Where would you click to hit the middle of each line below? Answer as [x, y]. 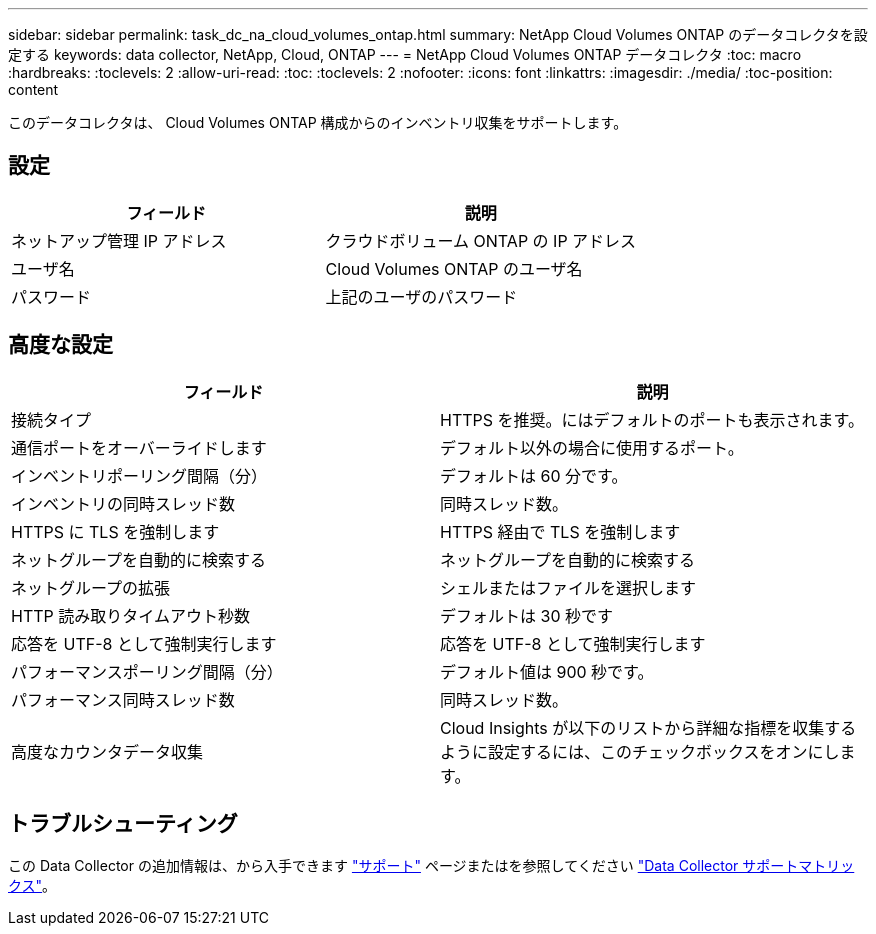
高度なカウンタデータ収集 [107, 751]
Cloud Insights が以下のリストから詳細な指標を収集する [648, 727]
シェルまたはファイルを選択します [568, 587]
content [33, 89]
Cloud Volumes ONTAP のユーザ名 [454, 268]
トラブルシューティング [123, 824]
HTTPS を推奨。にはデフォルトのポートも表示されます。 [652, 419]
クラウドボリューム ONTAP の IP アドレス [481, 240]
